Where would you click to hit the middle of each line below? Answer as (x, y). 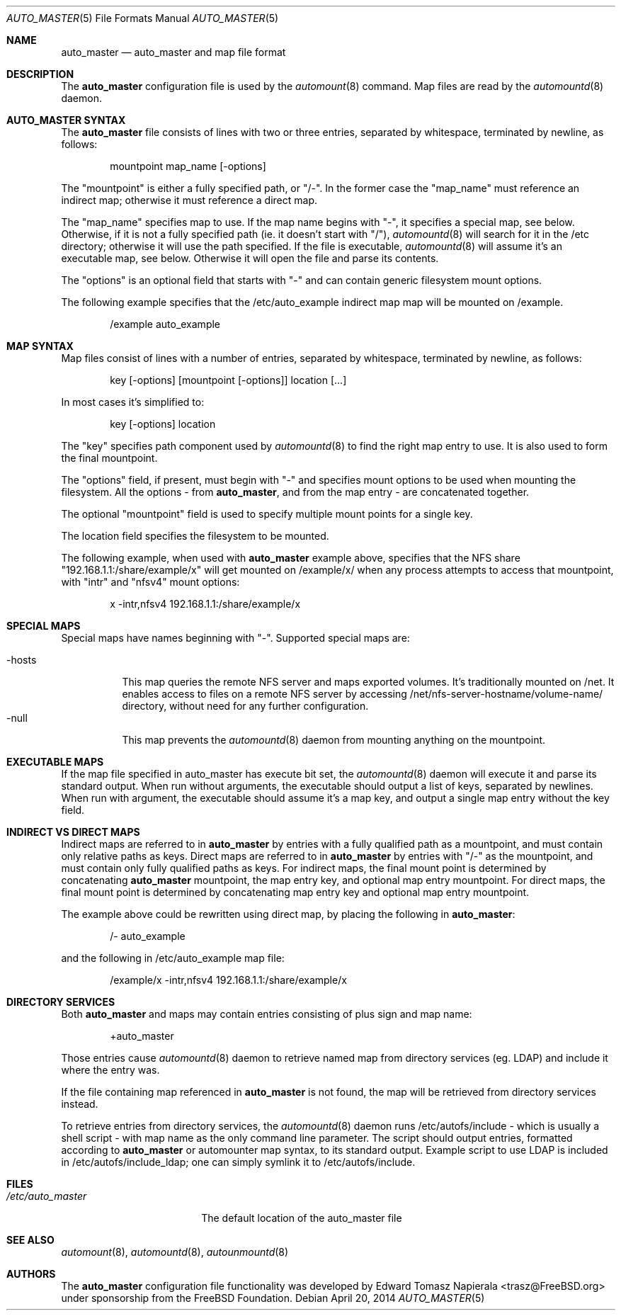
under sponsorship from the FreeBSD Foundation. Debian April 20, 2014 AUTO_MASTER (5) (273, 1298)
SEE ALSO (30, 1240)
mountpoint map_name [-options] (188, 166)
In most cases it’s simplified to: (133, 402)
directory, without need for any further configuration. (245, 706)
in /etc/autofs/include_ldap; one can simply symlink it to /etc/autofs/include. (238, 1162)
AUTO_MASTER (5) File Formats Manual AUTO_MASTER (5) (143, 18)
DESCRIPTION (40, 74)
